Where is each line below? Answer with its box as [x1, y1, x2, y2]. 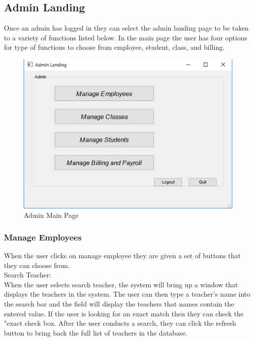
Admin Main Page [24, 210, 79, 220]
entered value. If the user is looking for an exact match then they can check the [4, 308, 244, 318]
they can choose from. [4, 260, 70, 270]
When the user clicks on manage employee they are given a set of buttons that [4, 250, 241, 261]
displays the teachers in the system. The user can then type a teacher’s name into [4, 289, 251, 299]
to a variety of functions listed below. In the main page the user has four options [4, 32, 248, 42]
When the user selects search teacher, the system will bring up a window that [4, 279, 238, 289]
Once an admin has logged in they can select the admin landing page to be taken [4, 23, 249, 33]
